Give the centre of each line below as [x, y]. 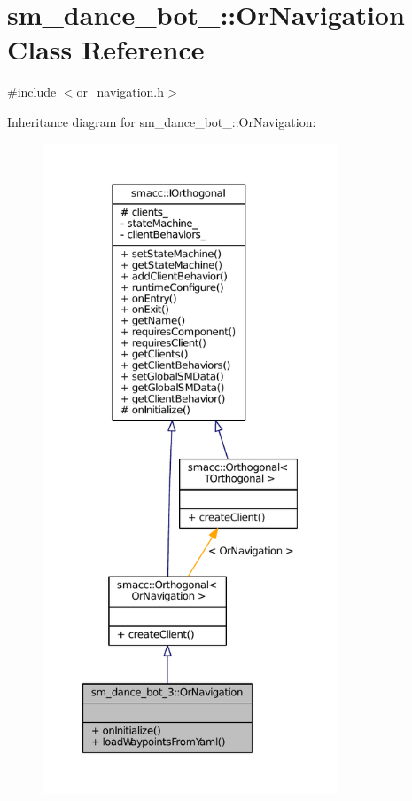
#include [32, 92]
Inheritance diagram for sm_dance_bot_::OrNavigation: [162, 121]
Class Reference [106, 49]
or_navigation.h [120, 92]
